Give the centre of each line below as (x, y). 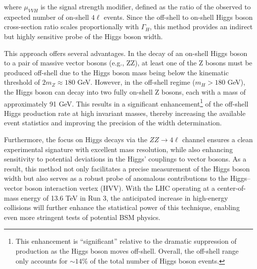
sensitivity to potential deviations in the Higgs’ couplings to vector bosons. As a (125, 159)
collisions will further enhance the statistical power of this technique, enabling (122, 207)
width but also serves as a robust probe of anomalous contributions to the (116, 178)
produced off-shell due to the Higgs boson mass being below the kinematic (116, 72)
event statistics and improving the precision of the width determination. (113, 123)
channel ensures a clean (217, 139)
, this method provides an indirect (201, 27)
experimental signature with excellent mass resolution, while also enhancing (118, 149)
